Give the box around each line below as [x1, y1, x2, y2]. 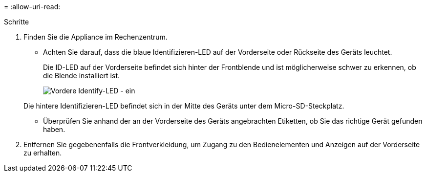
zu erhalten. [23, 149, 62, 157]
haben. [43, 125, 65, 133]
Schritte [4, 18, 29, 26]
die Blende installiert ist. [43, 71, 120, 80]
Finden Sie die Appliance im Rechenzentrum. [23, 33, 168, 41]
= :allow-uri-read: [4, 2, 61, 11]
